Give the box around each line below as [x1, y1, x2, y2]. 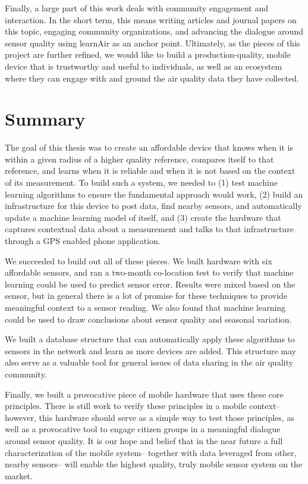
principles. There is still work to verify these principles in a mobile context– [5, 399, 281, 412]
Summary [5, 107, 86, 131]
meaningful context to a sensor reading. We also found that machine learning [5, 301, 286, 313]
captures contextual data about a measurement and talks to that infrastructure [5, 223, 294, 235]
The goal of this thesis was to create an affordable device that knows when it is [5, 141, 294, 154]
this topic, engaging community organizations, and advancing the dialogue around [5, 25, 303, 38]
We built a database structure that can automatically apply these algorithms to [5, 333, 296, 345]
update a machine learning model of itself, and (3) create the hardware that [5, 211, 281, 223]
